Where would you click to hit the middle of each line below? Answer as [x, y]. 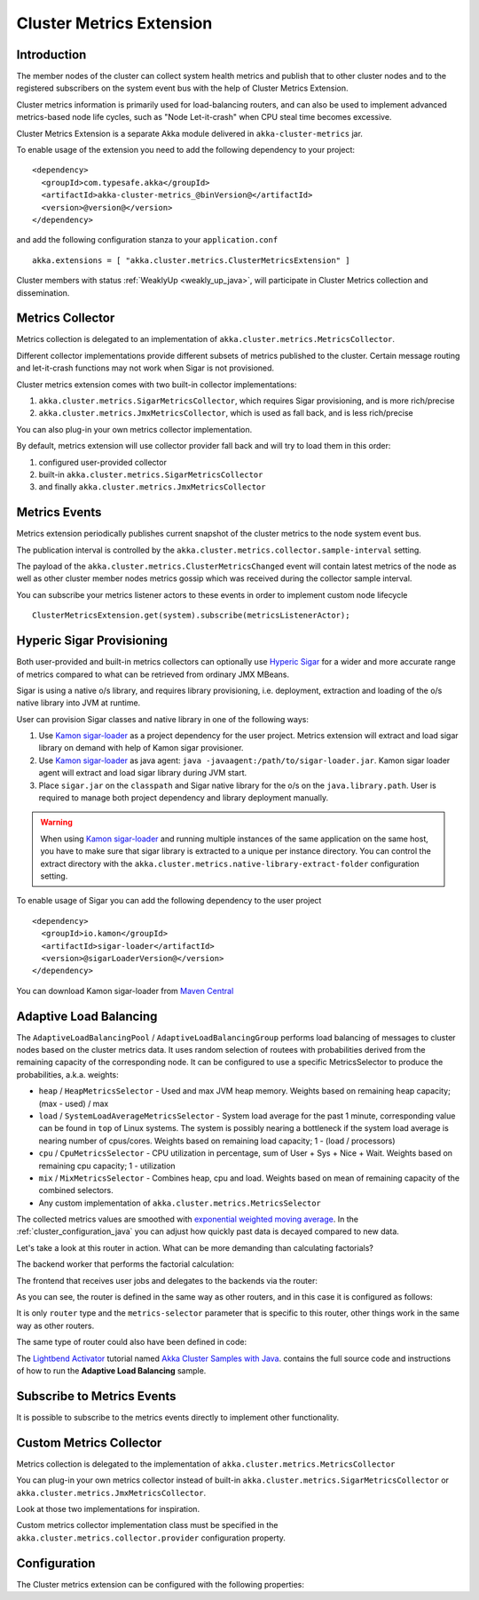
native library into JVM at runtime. [79, 703]
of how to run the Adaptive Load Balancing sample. [111, 1370]
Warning [56, 823]
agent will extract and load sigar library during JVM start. [143, 773]
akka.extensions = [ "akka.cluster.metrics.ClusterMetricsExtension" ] [191, 260]
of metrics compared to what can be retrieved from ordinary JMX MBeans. [153, 674]
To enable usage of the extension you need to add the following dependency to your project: [185, 150]
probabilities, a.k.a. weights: [67, 1074]
